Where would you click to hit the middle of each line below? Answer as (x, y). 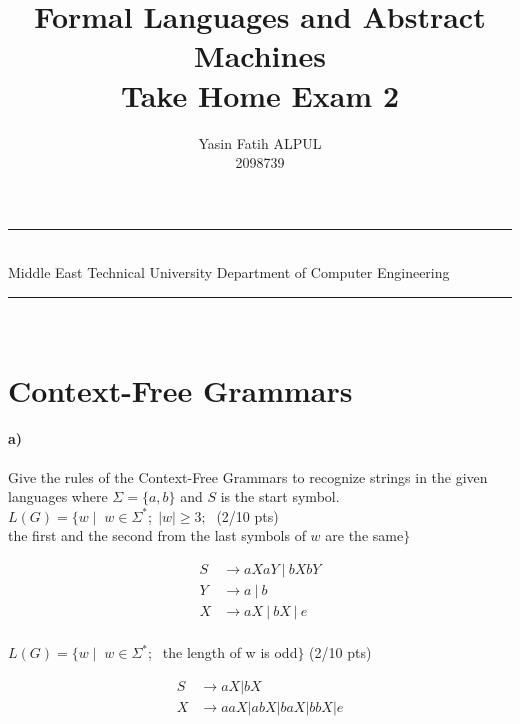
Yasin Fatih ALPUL (260, 142)
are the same (364, 535)
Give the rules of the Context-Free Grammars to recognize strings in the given (248, 476)
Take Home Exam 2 (259, 94)
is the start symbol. (280, 496)
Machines (260, 55)
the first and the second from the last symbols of (157, 535)
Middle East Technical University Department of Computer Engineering (229, 272)
